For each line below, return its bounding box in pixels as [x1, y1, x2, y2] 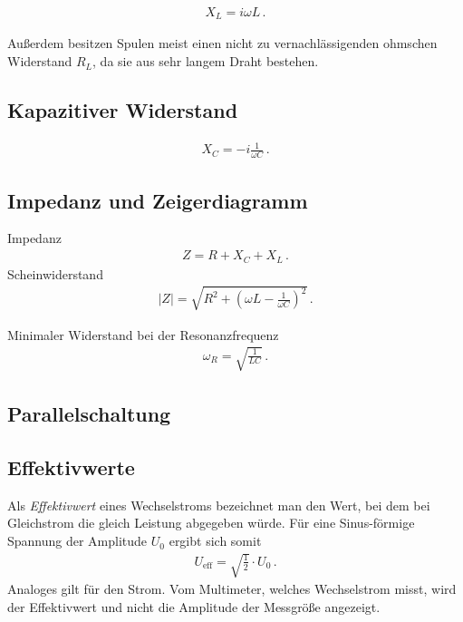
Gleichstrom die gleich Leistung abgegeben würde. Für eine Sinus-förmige [7, 513, 415, 532]
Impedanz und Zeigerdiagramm [7, 186, 308, 214]
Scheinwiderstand [7, 264, 103, 283]
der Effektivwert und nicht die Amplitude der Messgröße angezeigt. [7, 597, 381, 616]
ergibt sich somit [169, 531, 262, 550]
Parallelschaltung [7, 400, 171, 428]
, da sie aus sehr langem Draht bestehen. [92, 52, 319, 71]
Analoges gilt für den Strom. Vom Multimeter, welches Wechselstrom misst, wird [7, 579, 457, 598]
